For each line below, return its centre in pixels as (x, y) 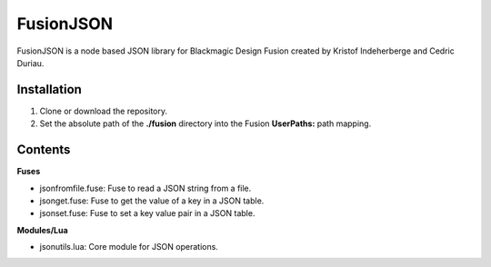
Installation (49, 89)
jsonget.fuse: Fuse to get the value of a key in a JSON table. (152, 201)
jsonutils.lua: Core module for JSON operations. (129, 247)
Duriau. (30, 63)
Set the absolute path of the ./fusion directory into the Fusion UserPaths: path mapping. (205, 124)
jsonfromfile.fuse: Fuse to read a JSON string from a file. (145, 188)
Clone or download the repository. (104, 111)
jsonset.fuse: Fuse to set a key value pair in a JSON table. (147, 213)
